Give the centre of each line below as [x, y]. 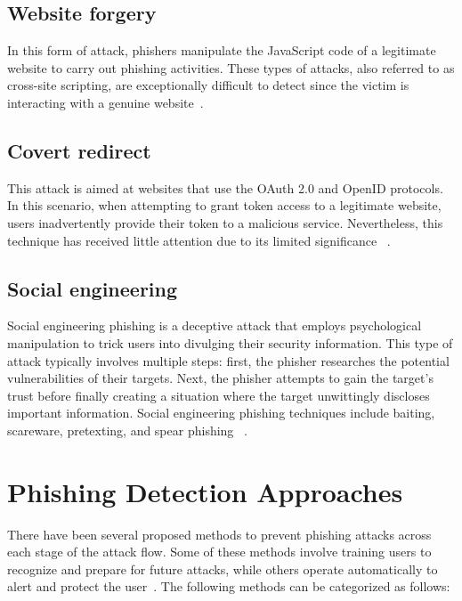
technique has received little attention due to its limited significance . [199, 240]
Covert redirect [79, 150]
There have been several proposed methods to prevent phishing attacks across [219, 534]
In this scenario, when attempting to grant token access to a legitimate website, [224, 205]
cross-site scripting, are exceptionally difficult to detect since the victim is [208, 85]
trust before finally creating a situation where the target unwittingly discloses [219, 395]
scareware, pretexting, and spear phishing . [127, 430]
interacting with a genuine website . [105, 102]
